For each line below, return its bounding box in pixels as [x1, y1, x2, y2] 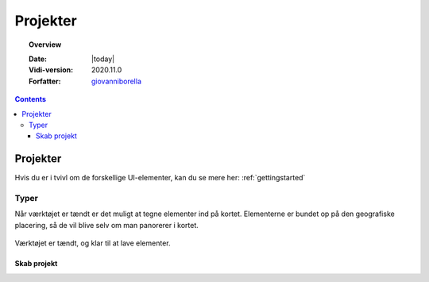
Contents [14, 95, 47, 104]
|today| [91, 54, 115, 64]
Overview [29, 40, 62, 49]
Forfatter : [29, 76, 61, 86]
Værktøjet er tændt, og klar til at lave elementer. [14, 238, 171, 248]
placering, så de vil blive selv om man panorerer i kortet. [14, 220, 199, 230]
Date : [29, 54, 48, 64]
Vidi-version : [29, 65, 74, 75]
